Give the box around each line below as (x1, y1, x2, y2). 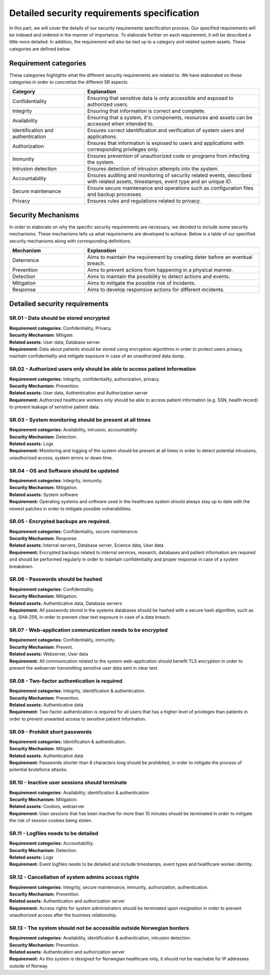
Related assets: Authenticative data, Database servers (9, 600, 122, 606)
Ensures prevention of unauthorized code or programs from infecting (87, 152, 249, 159)
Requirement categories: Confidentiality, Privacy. (9, 325, 112, 331)
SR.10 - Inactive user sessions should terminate (9, 779, 127, 786)
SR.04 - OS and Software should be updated (9, 467, 119, 474)
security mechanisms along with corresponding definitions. (9, 238, 132, 244)
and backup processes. (87, 191, 142, 198)
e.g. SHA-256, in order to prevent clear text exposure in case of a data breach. (9, 614, 171, 620)
